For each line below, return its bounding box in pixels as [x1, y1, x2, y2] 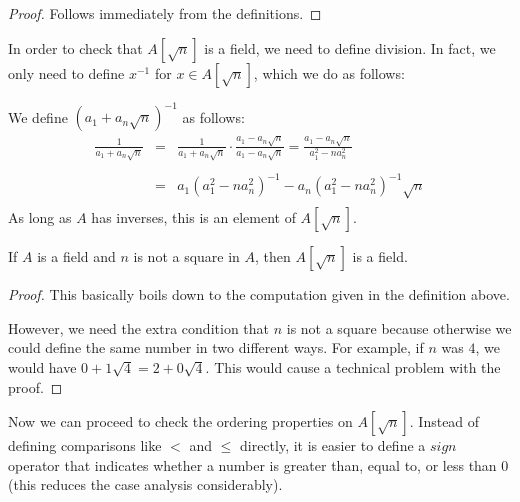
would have [8, 356, 77, 377]
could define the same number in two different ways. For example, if [8, 337, 424, 358]
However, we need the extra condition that [8, 317, 270, 338]
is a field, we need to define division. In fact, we [204, 37, 496, 58]
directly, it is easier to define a [239, 435, 426, 456]
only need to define [8, 62, 125, 83]
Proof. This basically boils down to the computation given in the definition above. [8, 284, 510, 305]
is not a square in [133, 246, 240, 267]
